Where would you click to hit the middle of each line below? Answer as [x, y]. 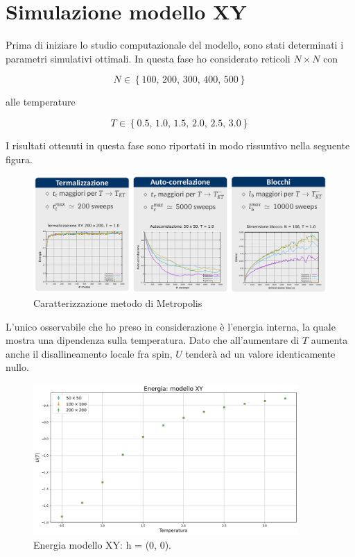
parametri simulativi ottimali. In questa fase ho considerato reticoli [148, 58]
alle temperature [41, 102]
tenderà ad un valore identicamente [260, 353]
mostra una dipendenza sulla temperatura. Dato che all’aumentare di [153, 340]
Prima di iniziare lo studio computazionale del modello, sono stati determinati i [175, 45]
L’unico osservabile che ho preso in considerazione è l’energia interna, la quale [171, 326]
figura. [19, 159]
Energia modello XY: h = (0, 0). [102, 544]
